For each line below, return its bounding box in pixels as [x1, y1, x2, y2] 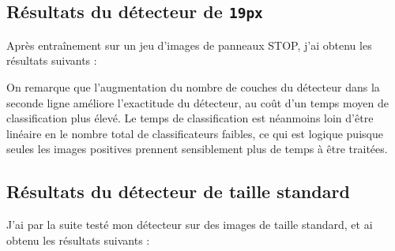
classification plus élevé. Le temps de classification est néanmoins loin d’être [6, 110, 374, 126]
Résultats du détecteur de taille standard [6, 179, 350, 204]
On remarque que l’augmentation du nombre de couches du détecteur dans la [6, 78, 380, 95]
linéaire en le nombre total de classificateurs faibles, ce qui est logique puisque [6, 125, 383, 141]
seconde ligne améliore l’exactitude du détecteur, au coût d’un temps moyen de [6, 94, 389, 111]
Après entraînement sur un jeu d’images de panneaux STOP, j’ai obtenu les [6, 36, 372, 53]
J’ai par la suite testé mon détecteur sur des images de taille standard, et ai [6, 216, 373, 233]
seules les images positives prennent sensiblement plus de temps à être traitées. [6, 140, 388, 157]
